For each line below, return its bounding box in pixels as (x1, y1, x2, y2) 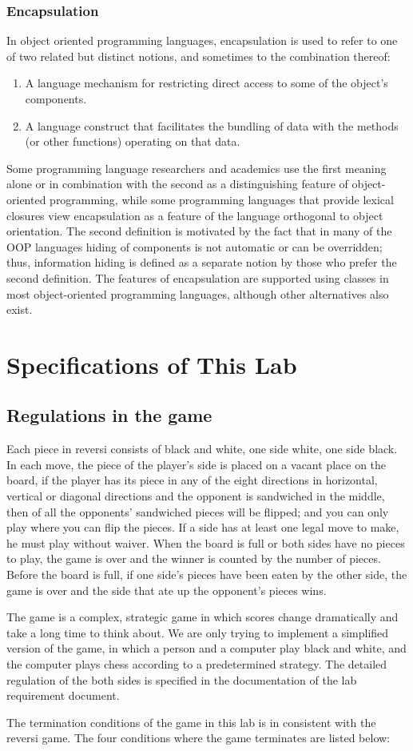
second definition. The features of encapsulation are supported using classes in (6, 269, 389, 286)
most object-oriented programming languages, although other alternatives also (6, 285, 389, 302)
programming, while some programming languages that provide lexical (50, 191, 394, 207)
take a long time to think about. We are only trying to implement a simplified (6, 624, 389, 641)
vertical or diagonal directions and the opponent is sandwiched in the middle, (6, 488, 385, 504)
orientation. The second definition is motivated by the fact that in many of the (6, 223, 392, 239)
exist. (6, 301, 33, 318)
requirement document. (6, 687, 120, 704)
